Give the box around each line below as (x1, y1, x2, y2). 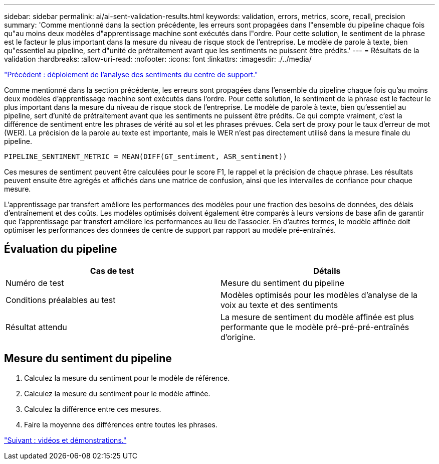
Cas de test (90, 265, 134, 276)
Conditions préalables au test (6, 294, 116, 305)
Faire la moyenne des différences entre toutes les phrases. (24, 420, 217, 429)
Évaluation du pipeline (4, 243, 117, 256)
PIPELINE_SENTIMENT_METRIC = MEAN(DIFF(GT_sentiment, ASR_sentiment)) (4, 152, 287, 161)
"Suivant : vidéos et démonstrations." (4, 435, 127, 444)
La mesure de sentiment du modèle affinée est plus (221, 312, 414, 322)
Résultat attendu (6, 322, 67, 332)
